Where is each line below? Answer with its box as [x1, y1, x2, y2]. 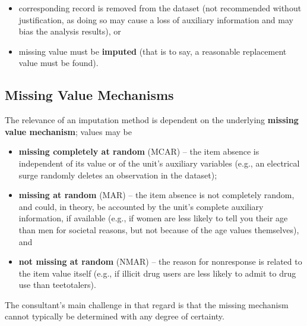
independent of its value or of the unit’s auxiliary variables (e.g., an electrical [18, 156, 300, 169]
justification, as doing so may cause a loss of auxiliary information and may [18, 13, 293, 26]
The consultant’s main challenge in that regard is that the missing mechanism [5, 298, 289, 311]
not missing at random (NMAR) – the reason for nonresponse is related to [18, 255, 302, 268]
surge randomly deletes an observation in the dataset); [18, 168, 217, 181]
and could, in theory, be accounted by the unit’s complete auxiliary [18, 200, 264, 212]
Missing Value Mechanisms [5, 86, 174, 104]
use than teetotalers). [18, 278, 96, 291]
